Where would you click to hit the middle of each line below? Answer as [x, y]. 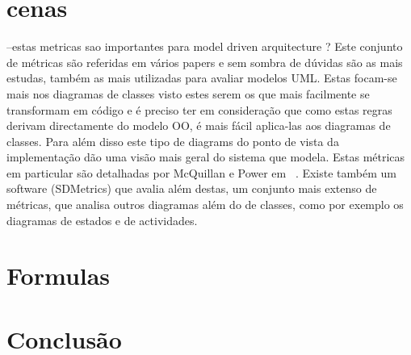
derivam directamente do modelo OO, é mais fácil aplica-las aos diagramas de [199, 125]
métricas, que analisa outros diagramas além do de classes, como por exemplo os [205, 205]
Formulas [59, 276]
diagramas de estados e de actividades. [102, 220]
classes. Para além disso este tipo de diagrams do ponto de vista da [173, 141]
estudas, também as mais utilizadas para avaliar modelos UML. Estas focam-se [202, 78]
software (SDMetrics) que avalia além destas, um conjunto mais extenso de [192, 188]
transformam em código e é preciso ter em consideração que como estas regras [199, 109]
